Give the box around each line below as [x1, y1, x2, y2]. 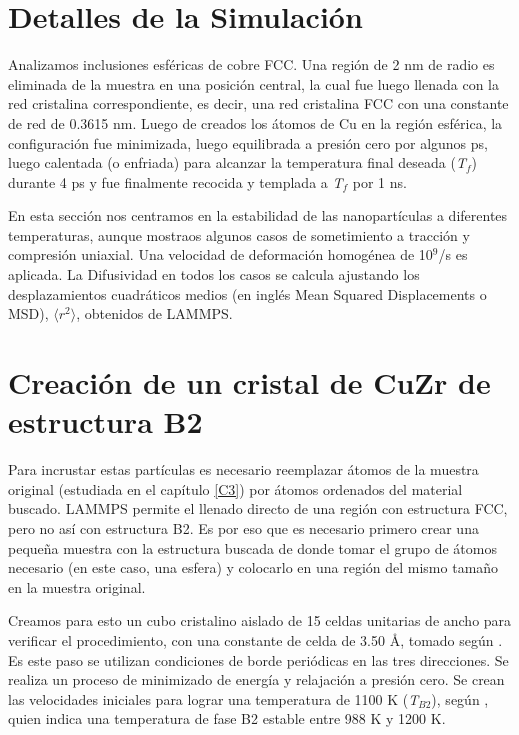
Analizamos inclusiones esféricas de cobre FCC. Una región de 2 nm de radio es [8, 54, 495, 75]
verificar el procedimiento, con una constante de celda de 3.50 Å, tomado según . [8, 629, 503, 650]
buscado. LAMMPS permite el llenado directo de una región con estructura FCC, [8, 498, 508, 519]
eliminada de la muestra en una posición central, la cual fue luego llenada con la [8, 73, 500, 94]
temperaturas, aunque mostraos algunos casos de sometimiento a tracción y [8, 224, 470, 245]
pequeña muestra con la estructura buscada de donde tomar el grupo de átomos [8, 537, 497, 558]
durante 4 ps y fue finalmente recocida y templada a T [8, 171, 343, 192]
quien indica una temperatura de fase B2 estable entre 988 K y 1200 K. [8, 708, 446, 729]
